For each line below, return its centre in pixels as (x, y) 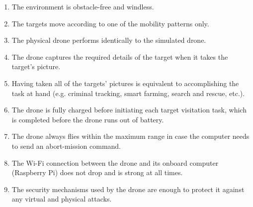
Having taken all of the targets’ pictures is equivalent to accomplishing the (125, 83)
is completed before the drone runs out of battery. (88, 119)
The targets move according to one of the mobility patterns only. (110, 23)
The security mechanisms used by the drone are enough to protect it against (128, 189)
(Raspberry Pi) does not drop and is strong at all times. (97, 172)
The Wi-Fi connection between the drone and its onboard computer (115, 162)
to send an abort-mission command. (66, 146)
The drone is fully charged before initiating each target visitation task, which (129, 110)
